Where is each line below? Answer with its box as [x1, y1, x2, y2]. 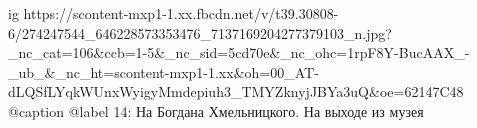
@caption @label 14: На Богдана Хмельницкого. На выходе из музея [8, 100, 424, 121]
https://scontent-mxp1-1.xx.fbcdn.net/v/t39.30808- [23, 3, 339, 23]
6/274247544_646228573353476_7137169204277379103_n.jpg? [8, 22, 392, 43]
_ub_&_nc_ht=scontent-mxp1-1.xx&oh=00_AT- [8, 61, 319, 82]
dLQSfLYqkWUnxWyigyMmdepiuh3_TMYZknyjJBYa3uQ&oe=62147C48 [8, 81, 464, 102]
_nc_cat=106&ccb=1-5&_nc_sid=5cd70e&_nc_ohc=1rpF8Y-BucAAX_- [8, 42, 470, 63]
